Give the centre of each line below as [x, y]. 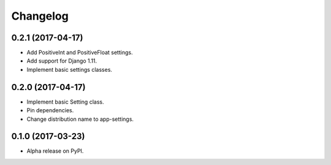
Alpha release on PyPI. [55, 151]
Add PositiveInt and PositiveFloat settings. [80, 53]
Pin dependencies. [50, 110]
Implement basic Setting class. [65, 102]
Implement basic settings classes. [70, 69]
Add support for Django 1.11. [62, 61]
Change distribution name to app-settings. [80, 119]
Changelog [40, 16]
